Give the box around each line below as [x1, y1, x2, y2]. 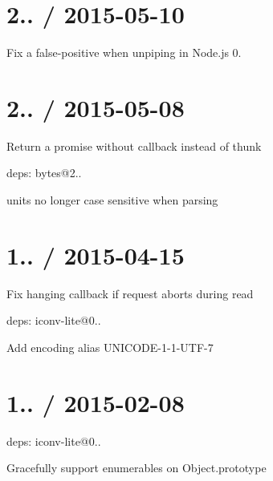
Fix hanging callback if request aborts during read [6, 285, 254, 301]
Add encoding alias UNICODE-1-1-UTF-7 [6, 338, 214, 355]
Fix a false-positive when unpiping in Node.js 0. [6, 44, 242, 61]
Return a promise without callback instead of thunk [6, 137, 262, 154]
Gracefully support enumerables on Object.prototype [6, 459, 267, 476]
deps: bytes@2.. [6, 164, 82, 181]
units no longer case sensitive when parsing [6, 192, 218, 208]
